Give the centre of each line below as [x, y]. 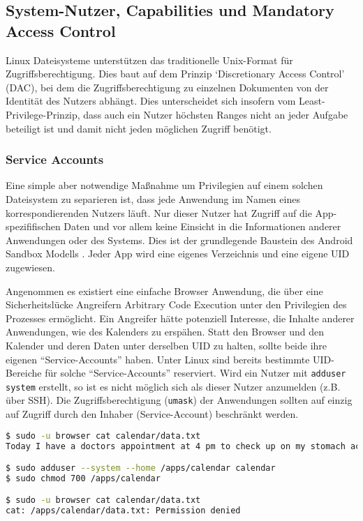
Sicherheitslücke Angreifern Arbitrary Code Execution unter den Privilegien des [176, 304]
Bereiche [24, 373]
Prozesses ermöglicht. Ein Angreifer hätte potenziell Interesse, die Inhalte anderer [180, 318]
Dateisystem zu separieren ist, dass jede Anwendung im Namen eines [153, 198]
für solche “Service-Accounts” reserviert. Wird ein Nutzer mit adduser [195, 373]
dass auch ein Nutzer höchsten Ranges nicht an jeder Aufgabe [216, 114]
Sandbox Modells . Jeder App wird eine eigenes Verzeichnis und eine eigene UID [178, 254]
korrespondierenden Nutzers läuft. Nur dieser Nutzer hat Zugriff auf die [159, 212]
